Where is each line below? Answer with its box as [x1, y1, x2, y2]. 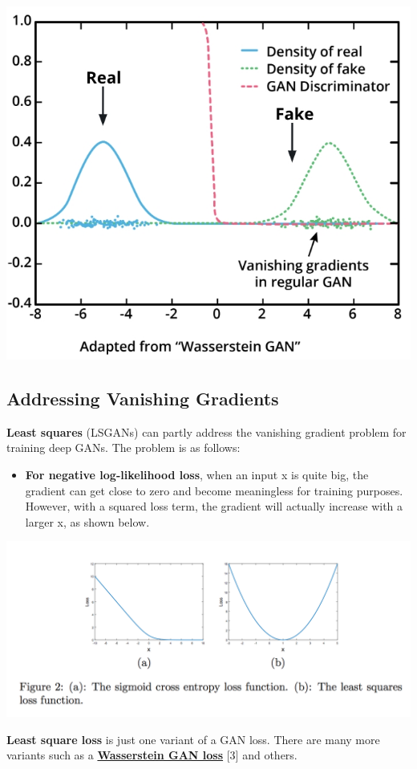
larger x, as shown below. [25, 513, 150, 530]
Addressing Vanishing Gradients [6, 386, 279, 411]
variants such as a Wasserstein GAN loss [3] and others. [6, 747, 298, 763]
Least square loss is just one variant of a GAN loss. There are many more [6, 730, 380, 747]
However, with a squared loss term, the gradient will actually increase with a [25, 498, 403, 515]
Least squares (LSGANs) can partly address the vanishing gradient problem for [6, 423, 407, 440]
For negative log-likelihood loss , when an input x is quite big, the [25, 466, 369, 483]
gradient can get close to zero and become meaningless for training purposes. [25, 482, 403, 498]
